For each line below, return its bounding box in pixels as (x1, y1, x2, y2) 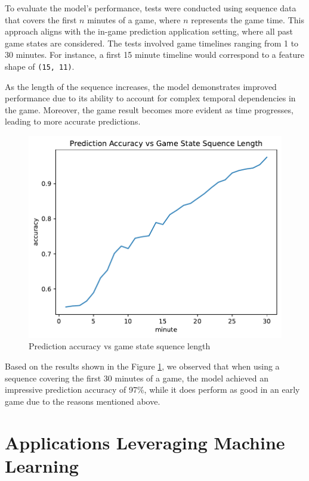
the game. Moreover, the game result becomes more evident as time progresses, (5, 103, 293, 116)
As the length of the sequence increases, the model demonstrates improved (5, 80, 277, 92)
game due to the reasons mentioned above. (5, 395, 160, 407)
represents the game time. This (191, 13, 304, 26)
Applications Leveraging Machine (5, 430, 285, 454)
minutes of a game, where (87, 13, 181, 26)
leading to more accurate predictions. (5, 115, 141, 128)
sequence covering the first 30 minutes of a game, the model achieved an (5, 371, 269, 384)
